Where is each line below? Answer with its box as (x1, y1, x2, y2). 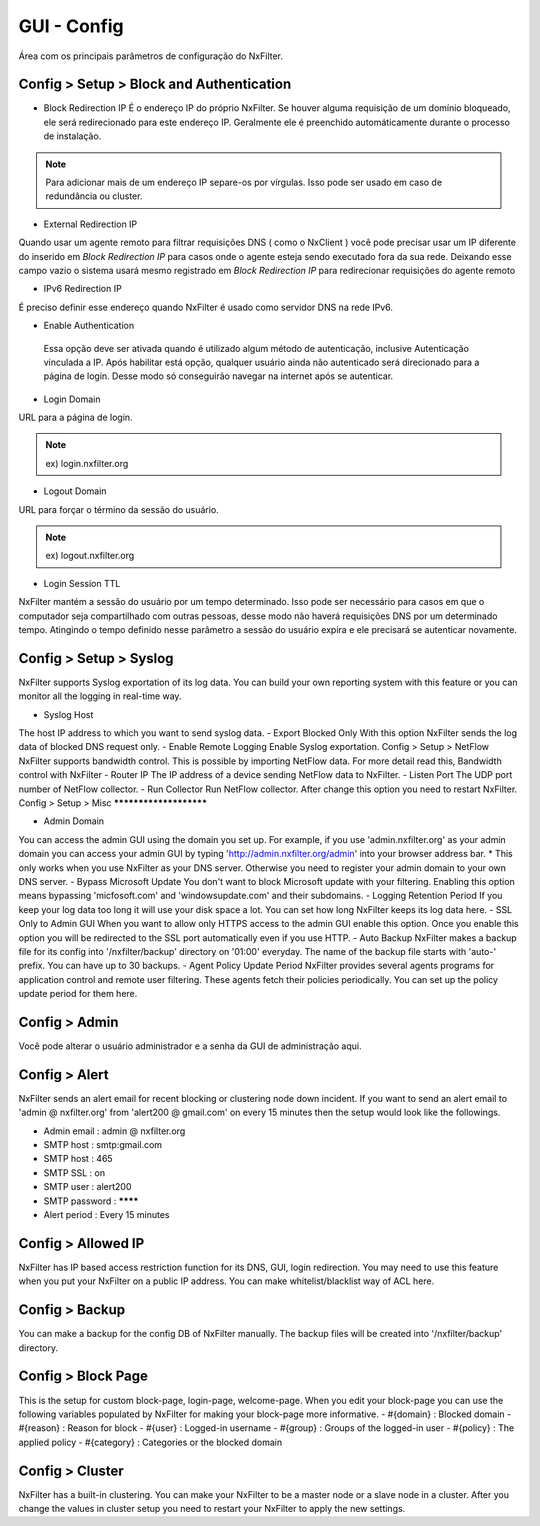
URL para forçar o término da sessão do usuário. (18, 503, 219, 515)
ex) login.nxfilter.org (45, 457, 129, 469)
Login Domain (43, 393, 101, 405)
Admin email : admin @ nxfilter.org (43, 1125, 186, 1137)
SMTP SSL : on (43, 1166, 105, 1179)
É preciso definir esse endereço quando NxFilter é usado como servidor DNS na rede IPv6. (18, 301, 394, 313)
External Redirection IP (43, 218, 138, 230)
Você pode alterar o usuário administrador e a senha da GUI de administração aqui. (18, 1040, 362, 1052)
